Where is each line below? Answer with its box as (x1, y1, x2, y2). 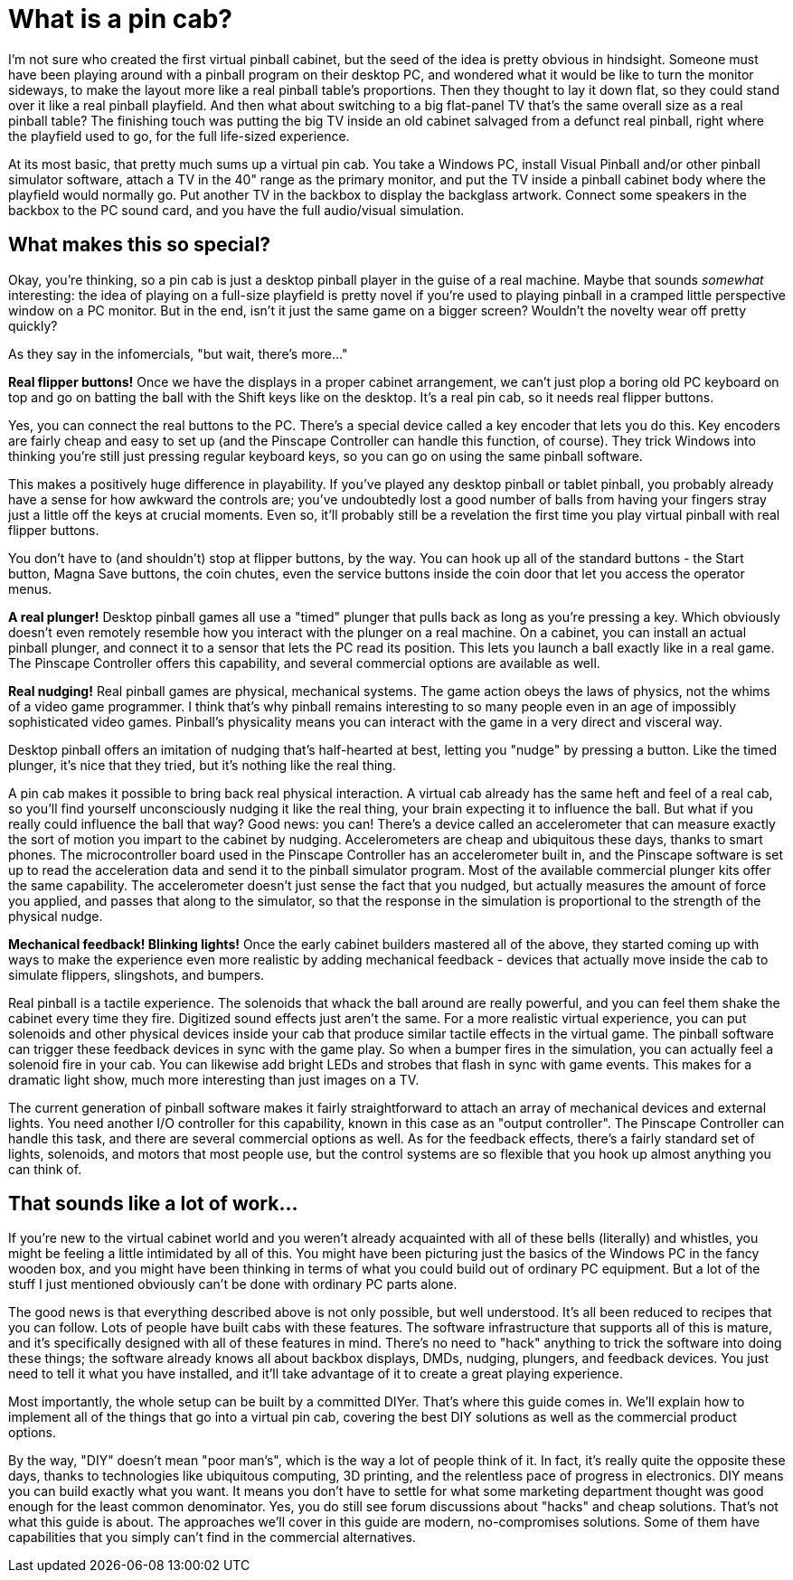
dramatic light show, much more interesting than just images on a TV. (8, 1071, 420, 1087)
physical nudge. (8, 908, 103, 924)
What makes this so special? (8, 233, 271, 257)
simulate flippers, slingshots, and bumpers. (8, 966, 265, 983)
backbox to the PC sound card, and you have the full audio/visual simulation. (8, 202, 465, 218)
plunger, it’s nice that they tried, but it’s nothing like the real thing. (8, 757, 396, 773)
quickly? (8, 317, 58, 334)
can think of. (8, 1161, 82, 1177)
